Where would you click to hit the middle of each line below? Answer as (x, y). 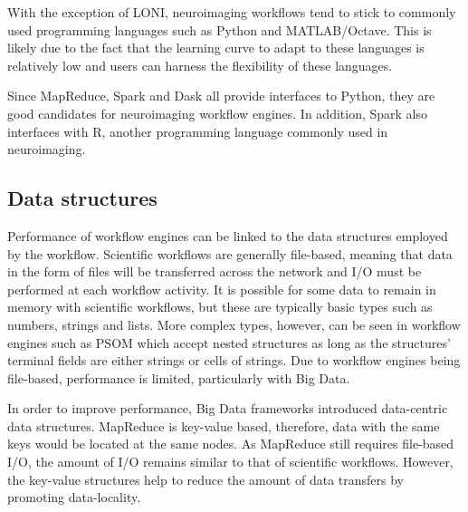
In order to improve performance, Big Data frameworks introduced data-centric (228, 408)
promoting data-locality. (74, 497)
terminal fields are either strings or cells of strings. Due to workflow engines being (234, 360)
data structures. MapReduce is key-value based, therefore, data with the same (224, 425)
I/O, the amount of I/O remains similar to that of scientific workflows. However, (230, 462)
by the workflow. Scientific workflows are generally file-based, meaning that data (230, 253)
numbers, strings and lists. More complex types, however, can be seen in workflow (234, 324)
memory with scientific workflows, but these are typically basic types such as (220, 307)
